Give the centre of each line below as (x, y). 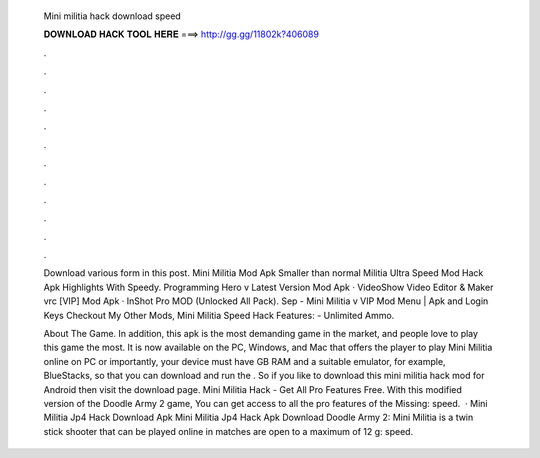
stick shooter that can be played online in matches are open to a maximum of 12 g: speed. (228, 431)
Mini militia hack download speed (112, 16)
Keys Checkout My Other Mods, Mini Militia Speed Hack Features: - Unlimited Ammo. (219, 315)
